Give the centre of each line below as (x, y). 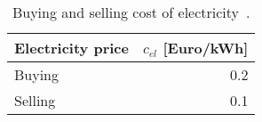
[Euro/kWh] (206, 48)
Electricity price (71, 48)
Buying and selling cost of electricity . (131, 12)
